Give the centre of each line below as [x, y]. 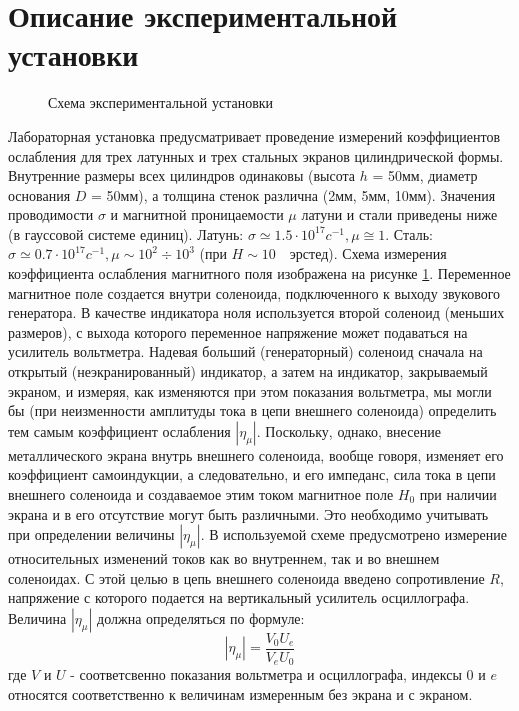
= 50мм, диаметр [425, 175]
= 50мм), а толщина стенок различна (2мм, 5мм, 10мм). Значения [293, 194]
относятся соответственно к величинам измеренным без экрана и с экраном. [240, 694]
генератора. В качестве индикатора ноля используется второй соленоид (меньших [256, 312]
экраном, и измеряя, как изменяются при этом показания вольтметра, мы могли [250, 390]
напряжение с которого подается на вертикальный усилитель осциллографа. [239, 597]
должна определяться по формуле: [201, 617]
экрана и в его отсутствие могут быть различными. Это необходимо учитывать [248, 513]
